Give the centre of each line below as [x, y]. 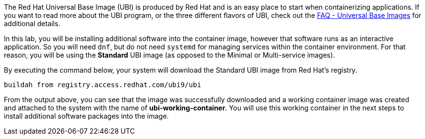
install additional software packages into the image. [87, 116]
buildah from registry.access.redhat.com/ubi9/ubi [103, 85]
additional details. [32, 23]
